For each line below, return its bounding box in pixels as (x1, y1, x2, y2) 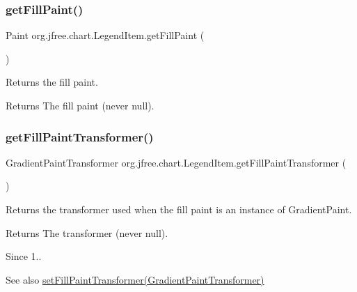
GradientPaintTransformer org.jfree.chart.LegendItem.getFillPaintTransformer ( (6, 155, 347, 169)
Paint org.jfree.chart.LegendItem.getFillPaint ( (6, 28, 205, 43)
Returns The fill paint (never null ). (6, 98, 154, 112)
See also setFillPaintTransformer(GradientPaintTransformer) (6, 272, 264, 286)
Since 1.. (6, 249, 42, 263)
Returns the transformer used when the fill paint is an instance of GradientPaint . (6, 202, 352, 216)
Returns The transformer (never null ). (6, 225, 168, 240)
